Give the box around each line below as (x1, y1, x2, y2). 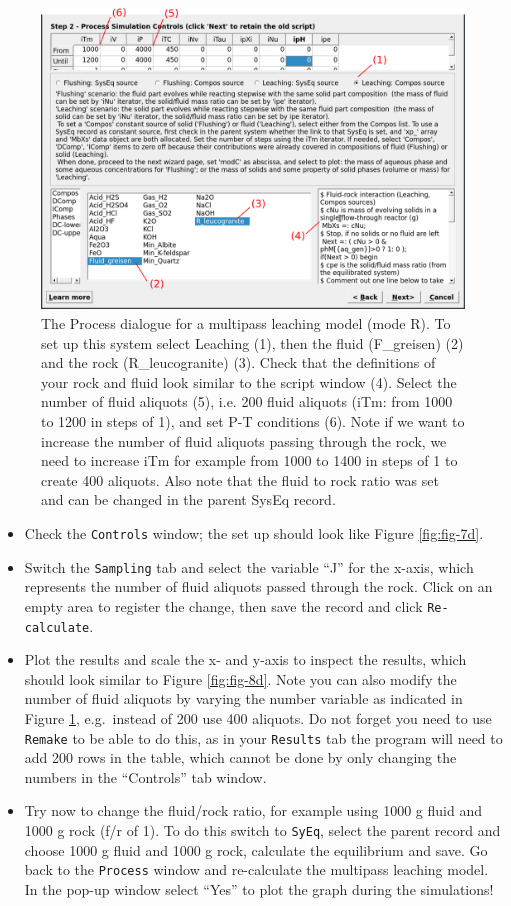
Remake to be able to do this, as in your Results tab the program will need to (24, 727, 503, 748)
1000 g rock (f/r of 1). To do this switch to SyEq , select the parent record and (24, 820, 501, 840)
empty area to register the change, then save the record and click (24, 595, 423, 616)
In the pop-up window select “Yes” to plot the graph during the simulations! (24, 878, 494, 899)
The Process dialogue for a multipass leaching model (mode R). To (41, 313, 451, 334)
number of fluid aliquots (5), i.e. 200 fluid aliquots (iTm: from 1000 (41, 391, 453, 412)
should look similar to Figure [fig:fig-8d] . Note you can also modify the (24, 668, 457, 689)
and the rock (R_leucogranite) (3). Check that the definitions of (41, 352, 436, 373)
